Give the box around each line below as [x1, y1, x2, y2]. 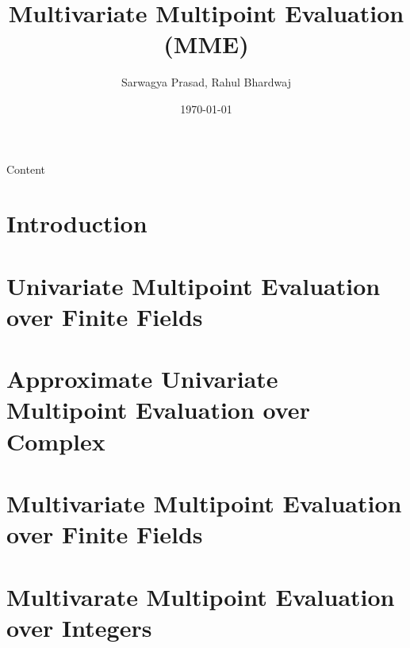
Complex [6, 424, 105, 457]
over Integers [6, 611, 152, 643]
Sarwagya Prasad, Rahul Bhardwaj [121, 74, 291, 90]
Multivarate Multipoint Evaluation [6, 580, 395, 612]
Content [6, 160, 45, 177]
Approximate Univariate [6, 362, 278, 395]
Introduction [6, 207, 148, 240]
